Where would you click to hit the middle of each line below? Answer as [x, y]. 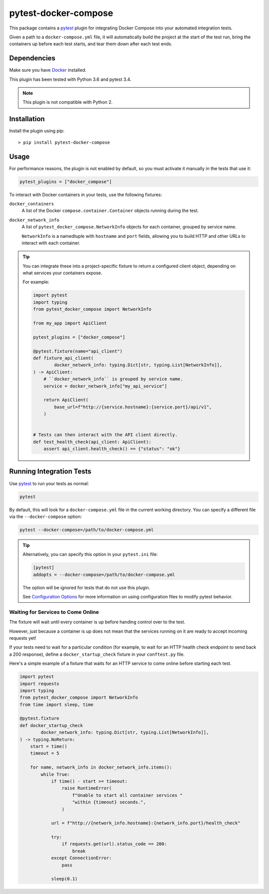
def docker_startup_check [51, 725]
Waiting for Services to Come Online [54, 612]
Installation [27, 119]
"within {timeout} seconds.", [109, 802]
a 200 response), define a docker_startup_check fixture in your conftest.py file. [97, 654]
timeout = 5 [45, 753]
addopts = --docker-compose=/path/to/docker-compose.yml [104, 574]
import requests [40, 684]
